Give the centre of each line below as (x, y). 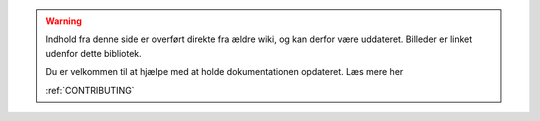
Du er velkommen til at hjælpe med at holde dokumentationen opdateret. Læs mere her (224, 72)
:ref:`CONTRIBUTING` (90, 90)
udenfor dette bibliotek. (93, 53)
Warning (63, 21)
